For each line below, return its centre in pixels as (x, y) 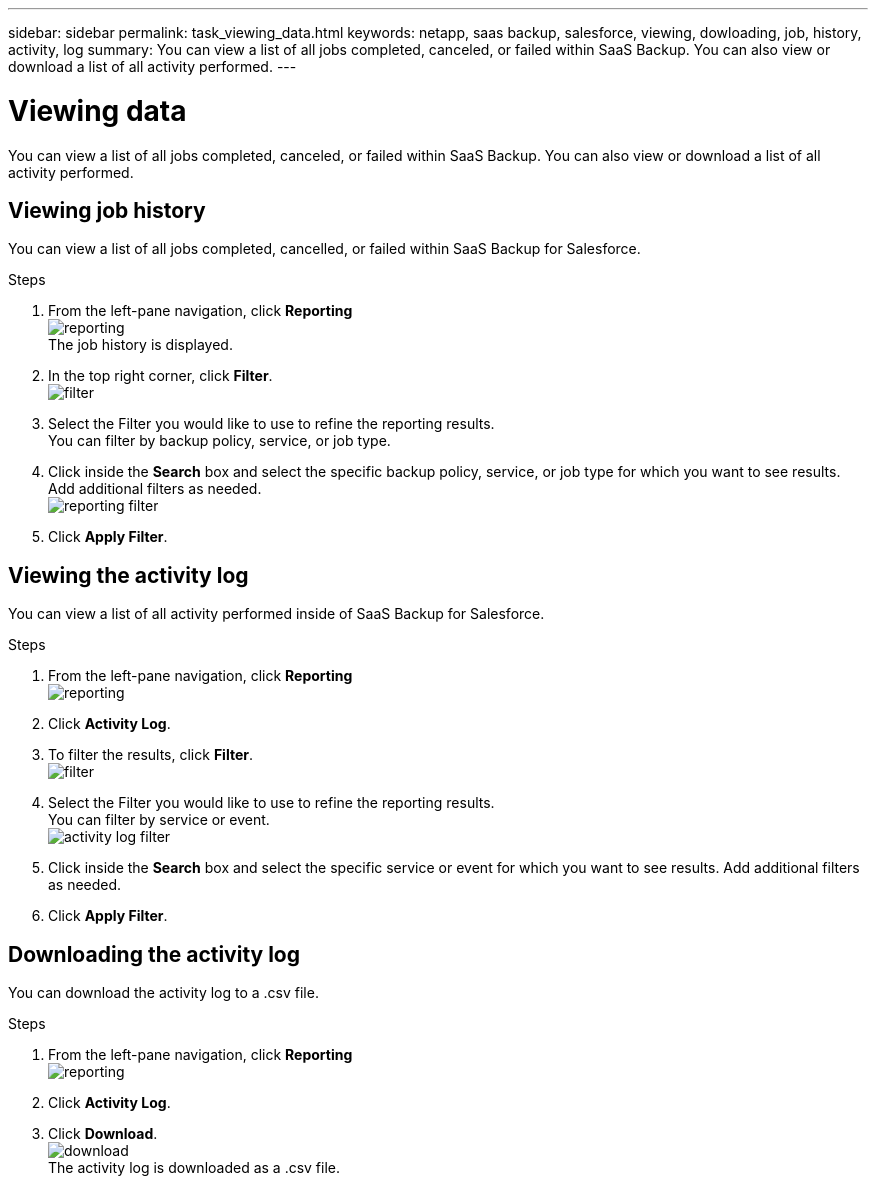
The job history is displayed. (140, 345)
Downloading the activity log (154, 954)
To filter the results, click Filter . (150, 755)
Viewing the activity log (128, 575)
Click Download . (103, 1134)
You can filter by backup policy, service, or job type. (219, 441)
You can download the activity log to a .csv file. (163, 993)
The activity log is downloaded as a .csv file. (194, 1168)
